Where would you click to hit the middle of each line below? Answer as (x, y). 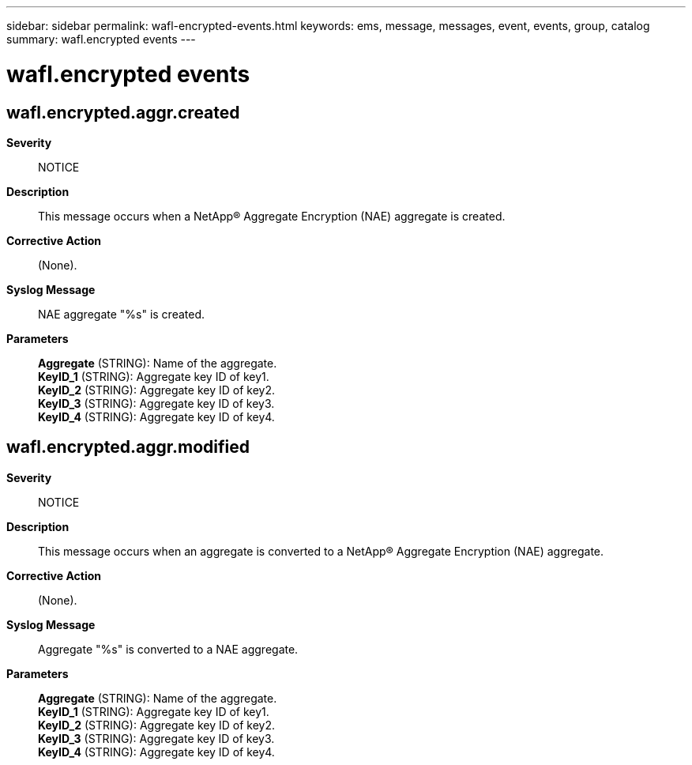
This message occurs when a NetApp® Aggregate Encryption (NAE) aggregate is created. (272, 216)
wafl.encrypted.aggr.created (123, 112)
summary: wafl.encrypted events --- (101, 39)
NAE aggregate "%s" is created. (122, 314)
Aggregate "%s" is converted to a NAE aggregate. (168, 649)
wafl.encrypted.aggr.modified (128, 447)
